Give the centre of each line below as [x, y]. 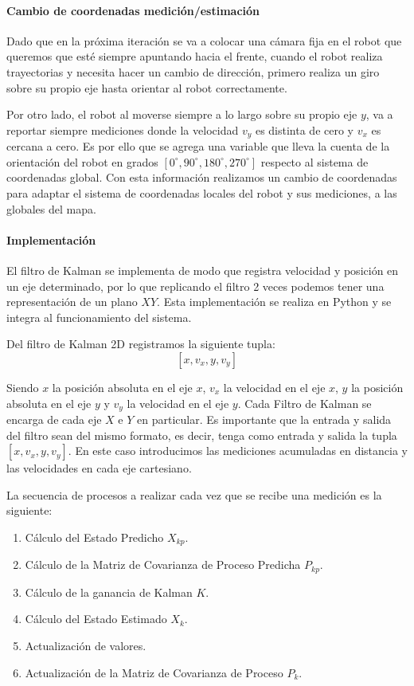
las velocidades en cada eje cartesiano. [99, 468]
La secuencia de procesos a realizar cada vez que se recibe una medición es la [194, 494]
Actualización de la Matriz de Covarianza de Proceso [154, 672]
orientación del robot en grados [82, 161]
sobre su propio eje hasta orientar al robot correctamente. [147, 87]
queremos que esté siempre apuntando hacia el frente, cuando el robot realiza [195, 56]
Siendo [23, 387]
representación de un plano [72, 302]
